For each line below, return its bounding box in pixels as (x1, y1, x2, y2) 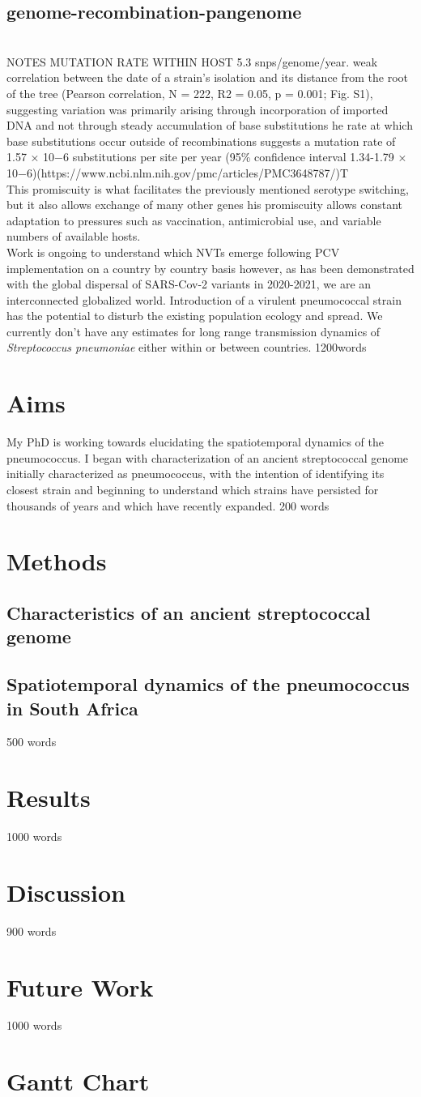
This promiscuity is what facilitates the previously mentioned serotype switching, (6, 180, 409, 197)
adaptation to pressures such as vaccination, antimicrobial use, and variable (6, 211, 381, 228)
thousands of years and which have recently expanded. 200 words (6, 497, 330, 514)
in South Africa (6, 695, 138, 720)
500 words (6, 733, 57, 750)
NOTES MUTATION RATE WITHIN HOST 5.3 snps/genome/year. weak (6, 53, 378, 70)
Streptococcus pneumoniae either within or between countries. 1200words (6, 339, 367, 356)
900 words (6, 922, 57, 939)
